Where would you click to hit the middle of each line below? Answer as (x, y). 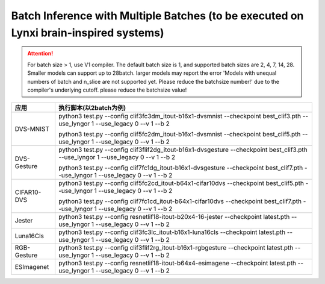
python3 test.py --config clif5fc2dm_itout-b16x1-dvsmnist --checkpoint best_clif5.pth (179, 134)
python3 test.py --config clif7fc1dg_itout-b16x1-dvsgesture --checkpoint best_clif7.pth (181, 168)
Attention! (40, 54)
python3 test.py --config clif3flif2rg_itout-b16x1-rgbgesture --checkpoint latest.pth (176, 248)
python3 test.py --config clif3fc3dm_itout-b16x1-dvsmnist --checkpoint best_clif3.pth (179, 116)
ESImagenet (32, 267)
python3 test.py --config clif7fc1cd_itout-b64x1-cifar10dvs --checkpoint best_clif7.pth (180, 201)
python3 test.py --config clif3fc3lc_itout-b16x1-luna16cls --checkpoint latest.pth (172, 232)
